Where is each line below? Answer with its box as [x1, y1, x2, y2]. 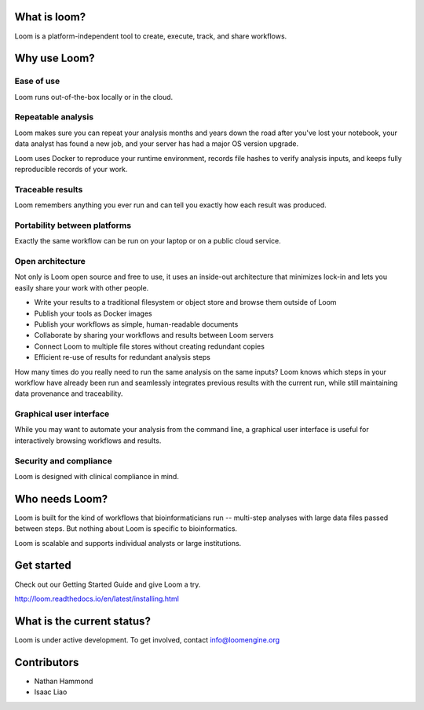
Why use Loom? [14, 52, 95, 65]
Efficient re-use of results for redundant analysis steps [34, 353, 211, 362]
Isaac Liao [34, 687, 68, 697]
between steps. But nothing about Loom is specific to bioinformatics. [14, 524, 238, 533]
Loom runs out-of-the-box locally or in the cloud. [14, 92, 174, 101]
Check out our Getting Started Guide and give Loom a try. [14, 580, 201, 589]
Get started [14, 558, 71, 573]
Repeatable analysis [14, 112, 94, 123]
